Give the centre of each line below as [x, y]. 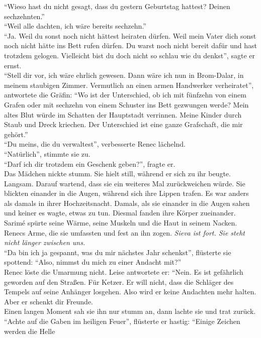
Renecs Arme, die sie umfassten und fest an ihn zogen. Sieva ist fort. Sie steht [124, 232]
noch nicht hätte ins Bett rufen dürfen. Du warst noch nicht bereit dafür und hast [130, 45]
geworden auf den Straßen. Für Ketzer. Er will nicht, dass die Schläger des [119, 281]
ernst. [13, 65]
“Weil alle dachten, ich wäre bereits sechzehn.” [75, 26]
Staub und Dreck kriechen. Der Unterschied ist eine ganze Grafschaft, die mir [123, 124]
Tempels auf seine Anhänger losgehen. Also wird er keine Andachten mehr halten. [130, 292]
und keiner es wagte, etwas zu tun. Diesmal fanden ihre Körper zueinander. [120, 213]
